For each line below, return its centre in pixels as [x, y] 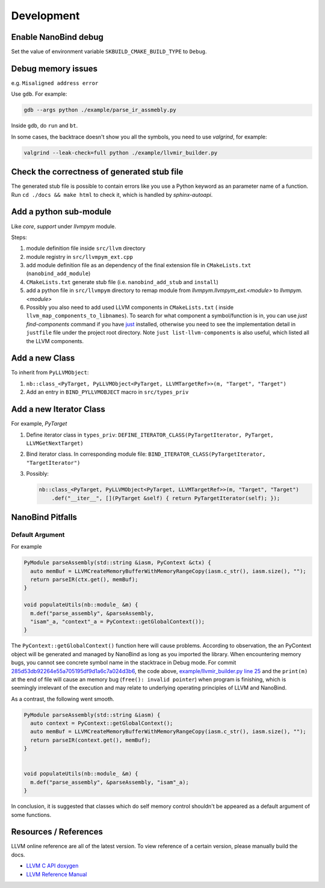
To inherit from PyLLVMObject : [50, 373]
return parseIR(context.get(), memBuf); [91, 740]
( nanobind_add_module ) [58, 273]
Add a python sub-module [61, 212]
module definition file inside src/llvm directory [86, 248]
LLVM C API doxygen [52, 866]
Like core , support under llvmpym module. [64, 226]
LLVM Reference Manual [57, 874]
